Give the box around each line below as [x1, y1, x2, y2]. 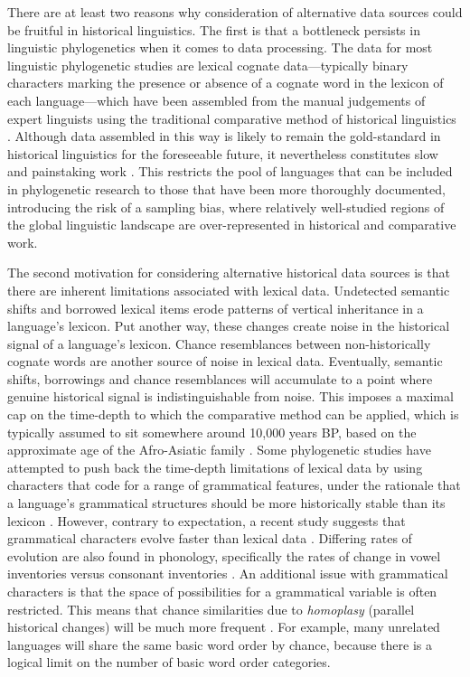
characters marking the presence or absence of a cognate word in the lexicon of [7, 73, 444, 92]
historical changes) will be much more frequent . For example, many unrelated [7, 617, 440, 636]
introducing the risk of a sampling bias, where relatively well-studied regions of [7, 197, 445, 216]
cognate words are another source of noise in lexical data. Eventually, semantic [7, 352, 443, 371]
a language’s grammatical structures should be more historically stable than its [7, 494, 446, 512]
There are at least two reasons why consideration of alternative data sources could [7, 3, 463, 21]
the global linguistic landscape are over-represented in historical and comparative [7, 215, 456, 234]
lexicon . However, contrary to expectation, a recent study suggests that [7, 511, 406, 530]
